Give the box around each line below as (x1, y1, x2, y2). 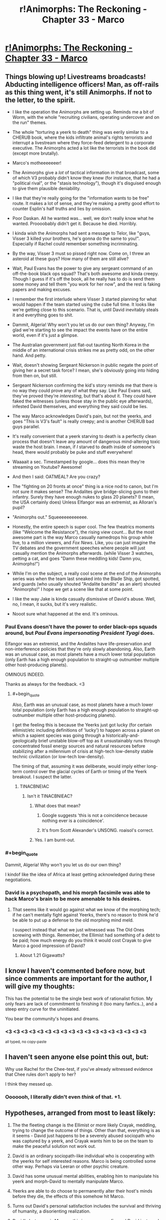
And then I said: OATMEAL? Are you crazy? (12, 474, 101, 480)
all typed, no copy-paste (5, 1039, 47, 1044)
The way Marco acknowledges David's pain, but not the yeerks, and (12, 413, 152, 419)
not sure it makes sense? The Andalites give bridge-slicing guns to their (12, 489, 159, 495)
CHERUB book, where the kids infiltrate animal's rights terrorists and (12, 134, 152, 140)
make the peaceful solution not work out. (12, 1143, 97, 1149)
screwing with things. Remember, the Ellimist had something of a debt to (12, 932, 160, 938)
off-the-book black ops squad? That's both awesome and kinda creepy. (12, 271, 159, 277)
